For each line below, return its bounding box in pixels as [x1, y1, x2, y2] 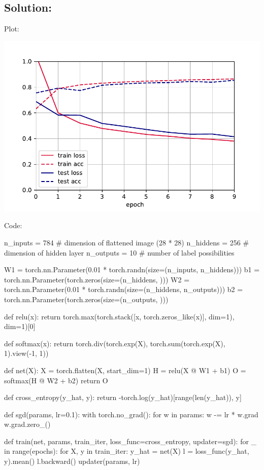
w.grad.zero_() [4, 419, 51, 429]
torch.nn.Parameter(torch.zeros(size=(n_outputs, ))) [4, 294, 169, 304]
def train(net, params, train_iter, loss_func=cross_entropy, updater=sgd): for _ [4, 436, 257, 446]
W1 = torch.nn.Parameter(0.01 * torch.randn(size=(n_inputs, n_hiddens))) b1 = [4, 264, 260, 275]
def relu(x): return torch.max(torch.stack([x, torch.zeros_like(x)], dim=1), [4, 311, 235, 321]
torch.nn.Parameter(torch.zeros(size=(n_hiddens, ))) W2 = [4, 274, 190, 284]
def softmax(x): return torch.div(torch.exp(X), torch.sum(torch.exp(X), [4, 338, 225, 348]
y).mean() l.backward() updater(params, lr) [4, 456, 140, 466]
